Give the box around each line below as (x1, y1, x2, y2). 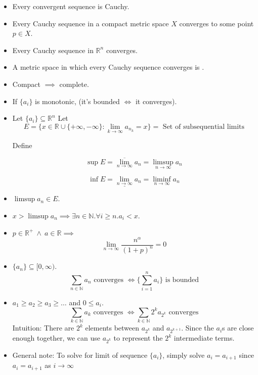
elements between (85, 322, 140, 333)
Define (12, 139, 32, 150)
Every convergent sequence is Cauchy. (12, 1, 130, 11)
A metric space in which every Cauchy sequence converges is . (12, 62, 204, 72)
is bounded (165, 276, 199, 284)
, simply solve (162, 349, 205, 360)
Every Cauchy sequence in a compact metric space (12, 18, 169, 28)
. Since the (181, 322, 214, 333)
